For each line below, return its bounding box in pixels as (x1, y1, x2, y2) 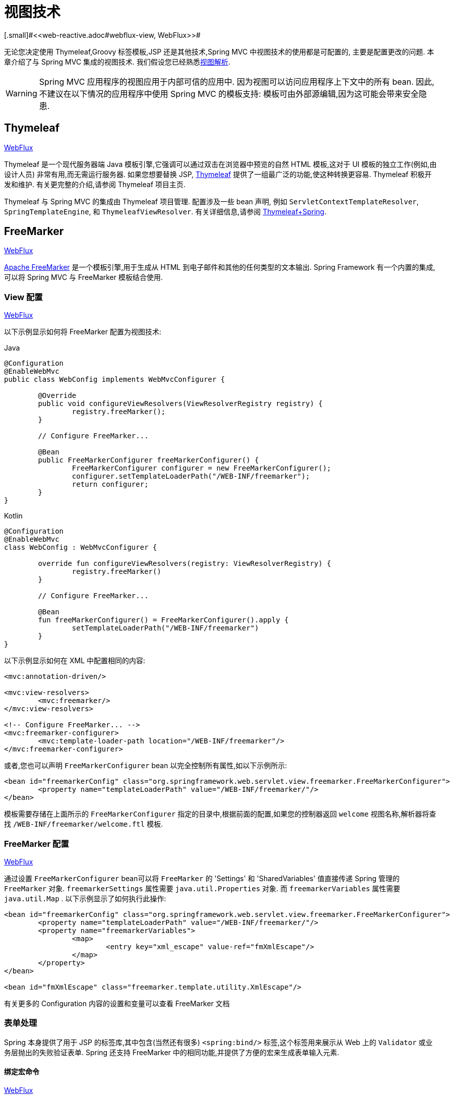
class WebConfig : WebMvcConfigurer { (4, 543, 157, 552)
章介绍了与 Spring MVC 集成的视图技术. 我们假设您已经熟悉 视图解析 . (4, 57, 231, 66)
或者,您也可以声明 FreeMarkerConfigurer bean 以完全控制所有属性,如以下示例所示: (4, 761, 287, 770)
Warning (6, 88, 37, 98)
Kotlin (4, 511, 23, 521)
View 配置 (4, 292, 43, 302)
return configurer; (72, 480, 149, 489)
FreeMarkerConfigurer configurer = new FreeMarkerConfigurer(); (72, 464, 332, 473)
